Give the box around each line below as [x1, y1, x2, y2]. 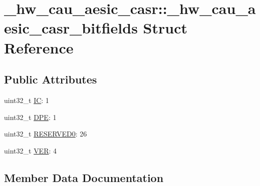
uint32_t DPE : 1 [4, 111, 57, 122]
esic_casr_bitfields [4, 17, 138, 38]
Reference [4, 37, 74, 57]
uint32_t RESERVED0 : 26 [4, 128, 87, 139]
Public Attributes [4, 71, 97, 87]
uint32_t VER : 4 [4, 145, 57, 155]
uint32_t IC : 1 [4, 94, 49, 105]
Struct [143, 17, 187, 38]
